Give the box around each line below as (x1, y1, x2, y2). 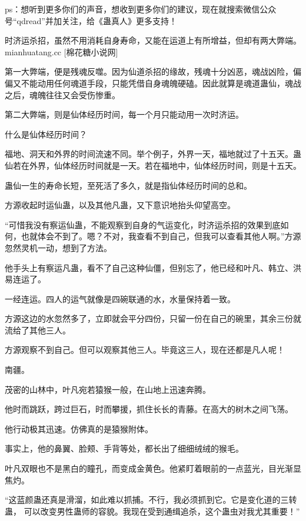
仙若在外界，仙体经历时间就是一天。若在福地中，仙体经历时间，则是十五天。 (5, 159, 301, 171)
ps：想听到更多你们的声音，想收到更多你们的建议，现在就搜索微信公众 (5, 3, 277, 15)
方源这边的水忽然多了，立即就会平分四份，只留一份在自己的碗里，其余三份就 (5, 312, 301, 325)
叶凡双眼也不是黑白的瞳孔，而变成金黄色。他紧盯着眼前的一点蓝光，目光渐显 (5, 462, 301, 475)
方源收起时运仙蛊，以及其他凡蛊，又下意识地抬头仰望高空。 (5, 199, 235, 211)
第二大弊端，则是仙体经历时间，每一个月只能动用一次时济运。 (5, 108, 244, 121)
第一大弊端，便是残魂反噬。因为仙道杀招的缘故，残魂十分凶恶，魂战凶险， (5, 65, 293, 78)
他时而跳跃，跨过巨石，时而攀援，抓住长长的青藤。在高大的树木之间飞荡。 (5, 403, 293, 415)
